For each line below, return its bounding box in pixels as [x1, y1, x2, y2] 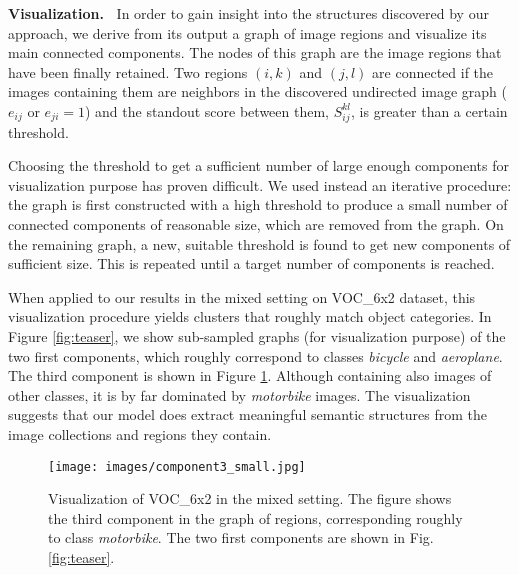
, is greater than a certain [351, 100, 508, 121]
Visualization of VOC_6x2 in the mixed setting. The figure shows [48, 488, 452, 509]
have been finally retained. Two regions [8, 61, 248, 82]
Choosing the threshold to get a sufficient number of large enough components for [8, 155, 509, 176]
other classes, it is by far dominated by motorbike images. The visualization [8, 384, 471, 405]
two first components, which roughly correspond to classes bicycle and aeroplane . [8, 345, 503, 366]
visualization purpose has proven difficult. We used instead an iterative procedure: [8, 174, 512, 195]
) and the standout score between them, [84, 100, 329, 121]
